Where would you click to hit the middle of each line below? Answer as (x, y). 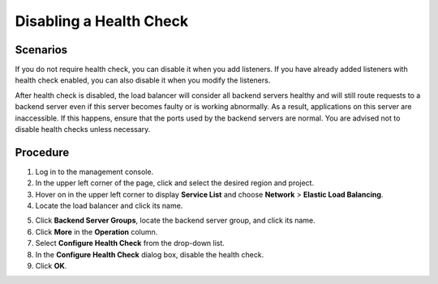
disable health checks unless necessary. (83, 129)
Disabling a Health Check (102, 21)
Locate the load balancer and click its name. (109, 206)
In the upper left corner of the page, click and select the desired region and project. (175, 183)
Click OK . (51, 266)
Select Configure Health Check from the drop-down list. (130, 244)
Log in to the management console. (94, 172)
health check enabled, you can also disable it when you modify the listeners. (143, 80)
